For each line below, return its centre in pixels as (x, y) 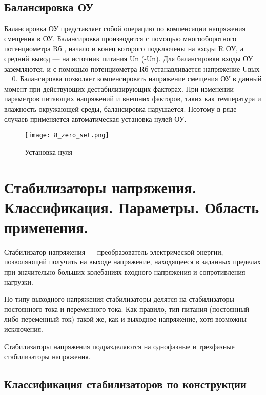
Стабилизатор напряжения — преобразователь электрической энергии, (114, 251)
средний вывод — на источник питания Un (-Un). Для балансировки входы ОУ (129, 58)
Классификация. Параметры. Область (132, 207)
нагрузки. (19, 282)
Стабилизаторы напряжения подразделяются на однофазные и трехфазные (119, 346)
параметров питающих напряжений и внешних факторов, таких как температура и (133, 99)
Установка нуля (48, 151)
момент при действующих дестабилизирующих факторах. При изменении (119, 88)
